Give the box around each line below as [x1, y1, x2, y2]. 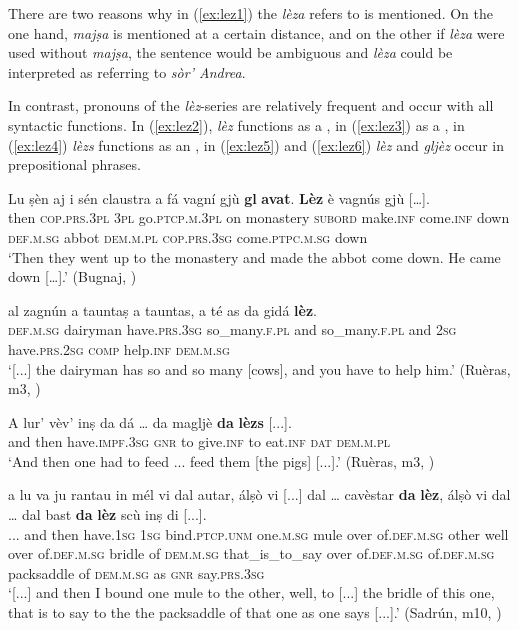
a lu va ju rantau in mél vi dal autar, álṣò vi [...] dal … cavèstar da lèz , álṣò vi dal [8, 484, 511, 505]
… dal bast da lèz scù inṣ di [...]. [8, 504, 207, 525]
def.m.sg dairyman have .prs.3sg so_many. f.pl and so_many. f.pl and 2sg [8, 319, 457, 340]
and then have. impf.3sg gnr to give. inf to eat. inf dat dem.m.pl [8, 431, 391, 452]
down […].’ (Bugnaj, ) [8, 266, 137, 287]
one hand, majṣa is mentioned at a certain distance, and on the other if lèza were [8, 22, 505, 43]
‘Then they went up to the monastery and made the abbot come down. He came [8, 246, 501, 267]
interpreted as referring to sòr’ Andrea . [8, 61, 246, 82]
